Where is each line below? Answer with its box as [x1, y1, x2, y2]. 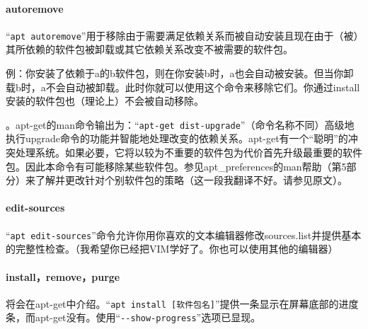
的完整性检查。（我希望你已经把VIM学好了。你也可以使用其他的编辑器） [6, 241, 338, 256]
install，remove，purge [6, 269, 120, 284]
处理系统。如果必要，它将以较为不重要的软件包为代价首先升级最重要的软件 [15, 145, 362, 160]
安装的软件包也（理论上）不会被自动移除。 [6, 93, 204, 108]
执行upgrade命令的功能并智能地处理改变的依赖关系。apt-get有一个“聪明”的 [6, 131, 348, 146]
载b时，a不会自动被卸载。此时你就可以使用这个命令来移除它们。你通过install [6, 79, 360, 94]
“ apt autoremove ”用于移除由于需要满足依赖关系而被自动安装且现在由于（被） [6, 28, 359, 42]
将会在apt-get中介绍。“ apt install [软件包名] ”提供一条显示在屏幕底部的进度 [6, 296, 359, 311]
